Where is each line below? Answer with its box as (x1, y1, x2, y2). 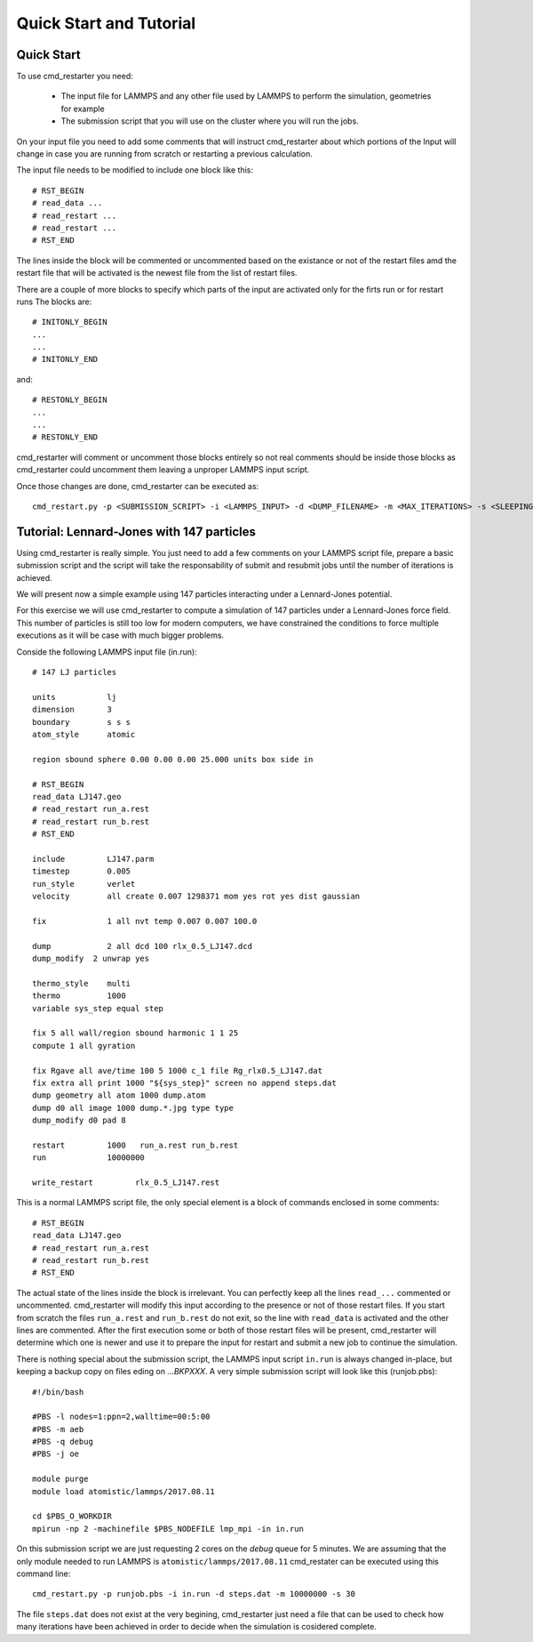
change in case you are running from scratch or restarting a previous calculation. (16, 149, 313, 159)
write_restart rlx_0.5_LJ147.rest (32, 1178, 220, 1187)
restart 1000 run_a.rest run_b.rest (32, 1139, 239, 1150)
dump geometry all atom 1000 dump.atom (32, 1091, 206, 1100)
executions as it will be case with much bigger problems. (16, 630, 225, 640)
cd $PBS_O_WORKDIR (32, 1511, 113, 1521)
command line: (16, 1568, 71, 1579)
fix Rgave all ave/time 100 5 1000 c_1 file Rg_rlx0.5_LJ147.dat (32, 1066, 323, 1075)
